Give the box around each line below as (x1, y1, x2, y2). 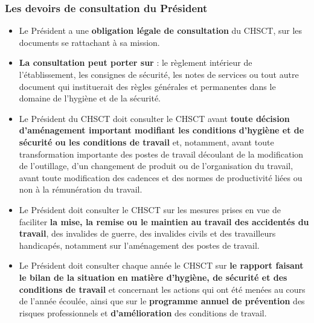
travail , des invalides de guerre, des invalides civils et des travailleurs (19, 227, 276, 240)
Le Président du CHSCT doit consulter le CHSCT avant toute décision (19, 112, 290, 124)
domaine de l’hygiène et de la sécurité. (19, 92, 161, 104)
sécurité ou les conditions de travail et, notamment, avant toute (19, 135, 274, 148)
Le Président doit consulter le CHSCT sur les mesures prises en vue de (19, 203, 281, 216)
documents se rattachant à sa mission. (19, 36, 160, 48)
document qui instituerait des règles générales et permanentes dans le (19, 80, 276, 92)
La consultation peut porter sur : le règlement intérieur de (19, 56, 252, 69)
